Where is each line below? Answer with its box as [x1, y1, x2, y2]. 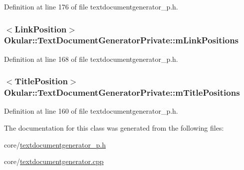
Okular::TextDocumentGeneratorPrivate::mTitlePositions [4, 86, 240, 99]
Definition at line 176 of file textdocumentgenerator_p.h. [4, 1, 178, 11]
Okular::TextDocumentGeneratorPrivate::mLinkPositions [4, 34, 239, 46]
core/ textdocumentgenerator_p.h [4, 139, 106, 150]
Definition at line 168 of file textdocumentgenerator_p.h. [4, 53, 178, 64]
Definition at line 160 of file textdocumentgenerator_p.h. [4, 106, 178, 116]
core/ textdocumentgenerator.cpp [4, 156, 104, 167]
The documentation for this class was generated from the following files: [4, 123, 224, 133]
